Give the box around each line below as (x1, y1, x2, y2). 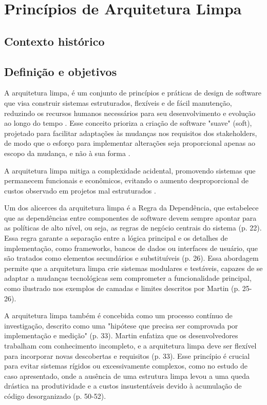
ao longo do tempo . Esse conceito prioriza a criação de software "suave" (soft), (4, 118, 252, 128)
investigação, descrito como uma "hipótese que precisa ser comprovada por (4, 320, 238, 331)
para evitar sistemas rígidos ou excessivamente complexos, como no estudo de (4, 360, 247, 371)
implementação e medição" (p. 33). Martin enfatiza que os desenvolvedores (4, 330, 238, 341)
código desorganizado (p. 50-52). (4, 390, 106, 401)
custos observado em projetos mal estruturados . (4, 185, 156, 196)
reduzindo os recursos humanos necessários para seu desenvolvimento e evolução (4, 107, 256, 118)
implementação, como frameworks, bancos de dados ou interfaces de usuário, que (4, 242, 258, 253)
